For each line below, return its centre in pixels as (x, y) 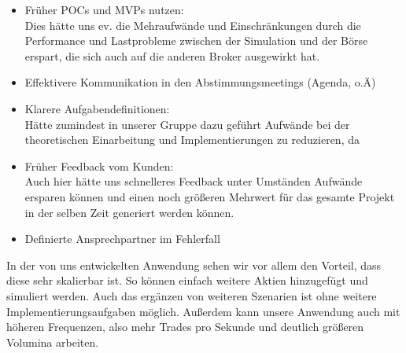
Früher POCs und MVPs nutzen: (104, 9)
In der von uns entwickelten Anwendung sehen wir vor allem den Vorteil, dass (194, 265)
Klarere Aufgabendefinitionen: (97, 108)
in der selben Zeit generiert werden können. (129, 212)
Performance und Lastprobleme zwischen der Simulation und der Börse (196, 40)
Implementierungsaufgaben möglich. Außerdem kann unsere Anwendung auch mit (203, 311)
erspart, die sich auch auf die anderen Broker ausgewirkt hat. (172, 55)
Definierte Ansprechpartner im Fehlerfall (122, 239)
